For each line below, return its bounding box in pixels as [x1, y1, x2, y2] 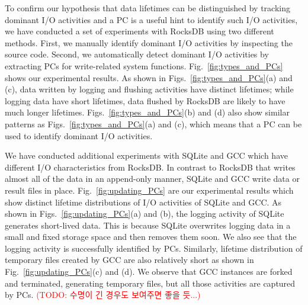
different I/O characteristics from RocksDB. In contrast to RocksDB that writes [5, 160, 296, 173]
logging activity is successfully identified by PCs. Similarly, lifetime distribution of [5, 242, 303, 254]
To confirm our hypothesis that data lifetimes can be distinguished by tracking [5, 2, 290, 14]
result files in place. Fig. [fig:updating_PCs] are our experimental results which [5, 184, 294, 196]
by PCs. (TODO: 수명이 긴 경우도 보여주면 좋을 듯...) [5, 288, 201, 301]
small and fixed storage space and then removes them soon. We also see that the [5, 230, 297, 243]
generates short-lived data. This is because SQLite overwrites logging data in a [5, 219, 291, 231]
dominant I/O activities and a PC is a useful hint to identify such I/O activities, [5, 13, 298, 25]
